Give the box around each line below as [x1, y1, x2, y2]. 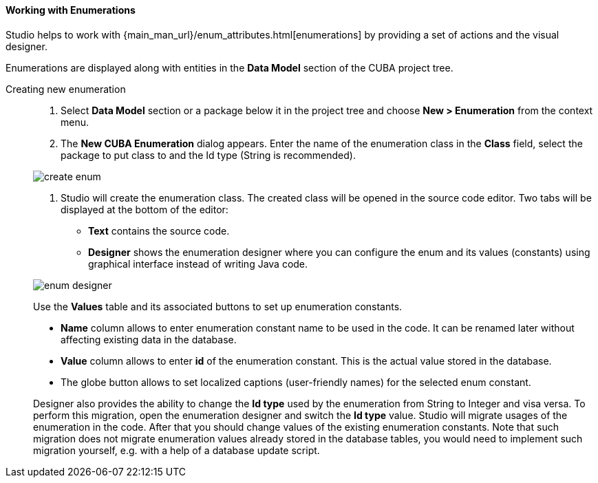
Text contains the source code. [88, 224, 230, 237]
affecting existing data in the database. [61, 333, 237, 345]
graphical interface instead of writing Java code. [88, 257, 308, 270]
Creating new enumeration [6, 83, 126, 95]
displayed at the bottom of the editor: [61, 203, 228, 215]
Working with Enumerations [6, 4, 136, 16]
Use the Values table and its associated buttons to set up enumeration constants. [33, 300, 403, 312]
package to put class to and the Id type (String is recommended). [61, 149, 356, 161]
